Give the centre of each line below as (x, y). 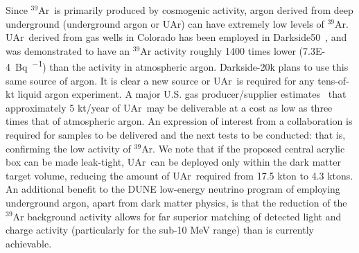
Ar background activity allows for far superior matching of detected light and (177, 216)
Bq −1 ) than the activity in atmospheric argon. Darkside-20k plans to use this (182, 66)
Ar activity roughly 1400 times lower (218, 50)
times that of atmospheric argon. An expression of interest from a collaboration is (179, 121)
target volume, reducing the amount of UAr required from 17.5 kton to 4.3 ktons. (179, 175)
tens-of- (333, 80)
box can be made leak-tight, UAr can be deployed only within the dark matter (173, 162)
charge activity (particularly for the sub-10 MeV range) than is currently (160, 230)
